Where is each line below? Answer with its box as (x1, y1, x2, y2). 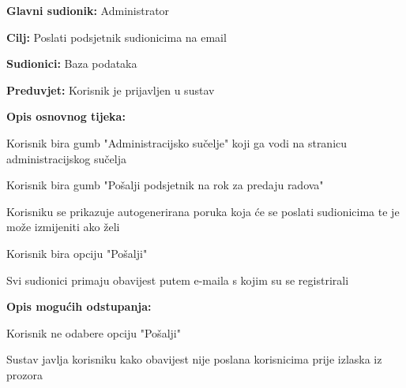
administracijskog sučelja (6, 150, 126, 166)
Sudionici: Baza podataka (6, 55, 137, 72)
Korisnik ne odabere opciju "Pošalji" (6, 324, 181, 341)
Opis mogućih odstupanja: (6, 298, 152, 315)
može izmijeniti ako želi (6, 218, 120, 235)
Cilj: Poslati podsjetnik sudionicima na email (6, 28, 227, 45)
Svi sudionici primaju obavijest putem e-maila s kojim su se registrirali (6, 271, 349, 288)
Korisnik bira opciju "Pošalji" (6, 244, 148, 261)
